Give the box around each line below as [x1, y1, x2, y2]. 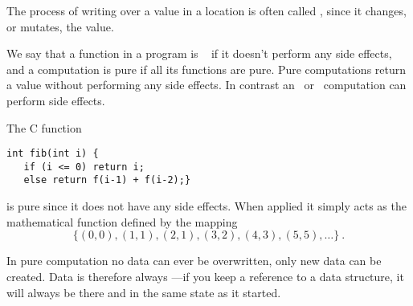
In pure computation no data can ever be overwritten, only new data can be [6, 252, 382, 269]
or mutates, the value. [6, 18, 114, 35]
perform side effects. [6, 92, 105, 108]
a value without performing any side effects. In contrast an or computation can [6, 76, 407, 93]
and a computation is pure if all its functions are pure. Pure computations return [6, 60, 407, 77]
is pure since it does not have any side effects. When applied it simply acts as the [6, 198, 407, 214]
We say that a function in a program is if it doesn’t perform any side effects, [6, 45, 392, 62]
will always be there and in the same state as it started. [6, 284, 281, 300]
